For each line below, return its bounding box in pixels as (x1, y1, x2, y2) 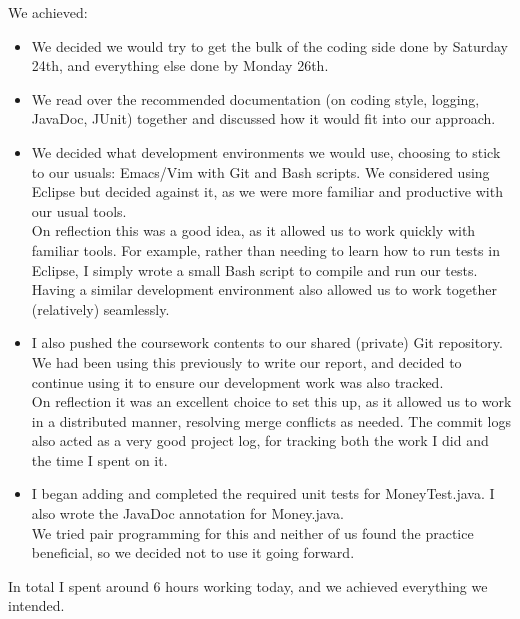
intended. (8, 595, 65, 616)
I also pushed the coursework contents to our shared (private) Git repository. (31, 332, 503, 353)
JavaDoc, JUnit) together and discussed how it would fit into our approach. (31, 108, 496, 129)
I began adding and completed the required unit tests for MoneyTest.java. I (31, 483, 495, 504)
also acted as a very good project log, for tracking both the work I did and (31, 430, 489, 451)
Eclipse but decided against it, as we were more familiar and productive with (31, 181, 503, 202)
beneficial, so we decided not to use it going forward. (31, 542, 355, 563)
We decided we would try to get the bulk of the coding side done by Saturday (31, 35, 508, 56)
